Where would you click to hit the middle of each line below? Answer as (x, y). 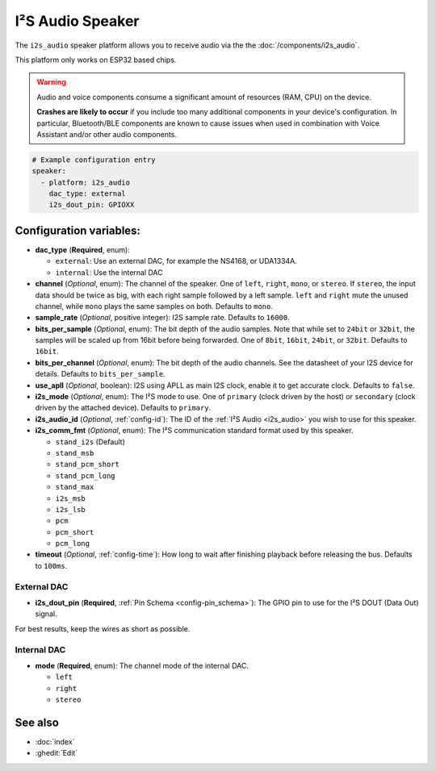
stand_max (75, 487)
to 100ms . (51, 565)
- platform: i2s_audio (86, 182)
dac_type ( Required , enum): (83, 249)
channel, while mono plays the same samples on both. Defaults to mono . (154, 306)
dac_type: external (88, 194)
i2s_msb (71, 498)
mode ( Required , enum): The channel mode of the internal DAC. (142, 665)
